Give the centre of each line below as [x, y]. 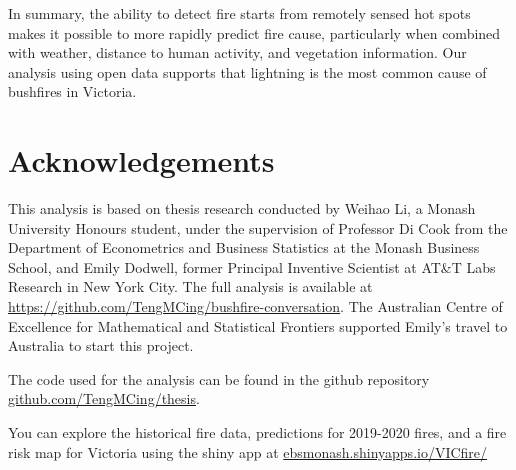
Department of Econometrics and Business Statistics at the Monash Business [244, 247]
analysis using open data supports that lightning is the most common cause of [247, 71]
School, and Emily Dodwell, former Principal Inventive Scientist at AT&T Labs [252, 266]
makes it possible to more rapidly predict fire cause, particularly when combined [254, 32]
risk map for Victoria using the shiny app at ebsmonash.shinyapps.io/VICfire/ [248, 451]
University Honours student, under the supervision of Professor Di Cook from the [258, 227]
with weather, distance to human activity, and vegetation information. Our [237, 52]
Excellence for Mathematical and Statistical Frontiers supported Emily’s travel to [258, 325]
